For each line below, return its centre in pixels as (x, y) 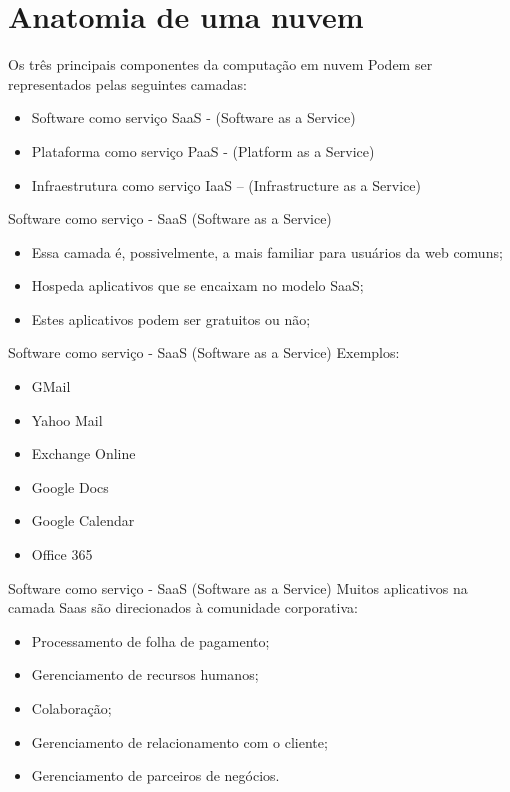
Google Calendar (83, 520)
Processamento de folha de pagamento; (150, 640)
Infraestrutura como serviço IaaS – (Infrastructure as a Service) (226, 184)
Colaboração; (71, 708)
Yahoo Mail (67, 419)
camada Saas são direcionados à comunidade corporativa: (183, 607)
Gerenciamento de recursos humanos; (145, 674)
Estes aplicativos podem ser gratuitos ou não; (171, 318)
